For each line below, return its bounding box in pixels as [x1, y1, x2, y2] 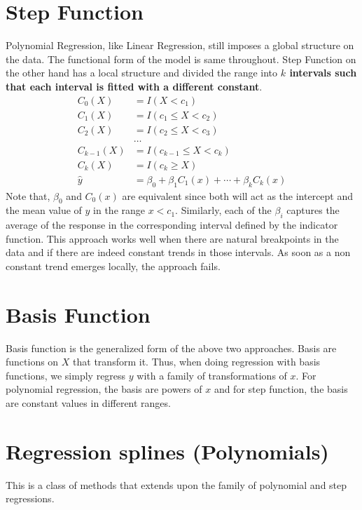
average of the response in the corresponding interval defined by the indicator [6, 217, 338, 232]
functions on [6, 354, 59, 369]
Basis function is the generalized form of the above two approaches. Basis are [6, 340, 337, 355]
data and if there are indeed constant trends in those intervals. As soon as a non [6, 245, 351, 260]
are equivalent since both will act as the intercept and [122, 188, 354, 203]
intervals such [289, 65, 357, 80]
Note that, [6, 188, 50, 203]
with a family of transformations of [137, 368, 287, 382]
